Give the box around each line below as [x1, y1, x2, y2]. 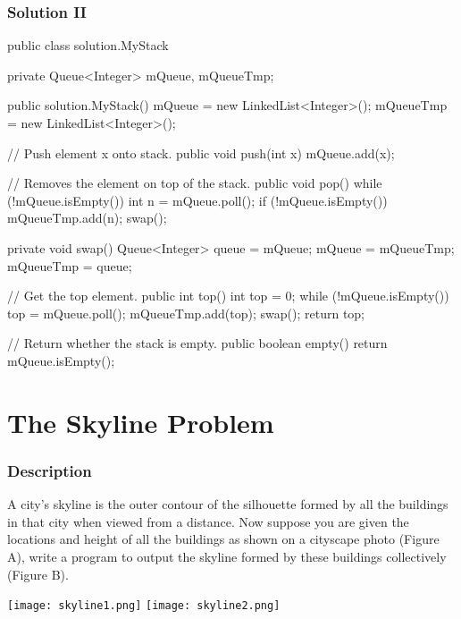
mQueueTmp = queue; [7, 256, 132, 275]
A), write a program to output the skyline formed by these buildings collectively [7, 547, 447, 565]
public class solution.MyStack [7, 36, 169, 55]
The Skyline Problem [7, 403, 274, 440]
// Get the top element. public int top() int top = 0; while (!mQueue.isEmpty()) [7, 286, 449, 305]
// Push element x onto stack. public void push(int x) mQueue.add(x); [7, 143, 395, 162]
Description [7, 459, 92, 481]
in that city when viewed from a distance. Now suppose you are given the [7, 512, 409, 530]
